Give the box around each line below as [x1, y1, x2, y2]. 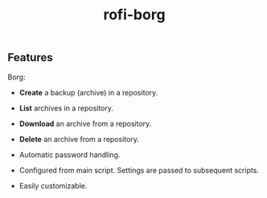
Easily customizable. [18, 180, 88, 190]
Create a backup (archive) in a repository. [18, 87, 158, 97]
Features [7, 51, 53, 65]
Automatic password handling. [18, 150, 121, 160]
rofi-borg [103, 6, 166, 24]
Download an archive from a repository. [18, 119, 152, 128]
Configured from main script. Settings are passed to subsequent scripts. [18, 165, 259, 175]
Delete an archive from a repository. [18, 134, 140, 143]
